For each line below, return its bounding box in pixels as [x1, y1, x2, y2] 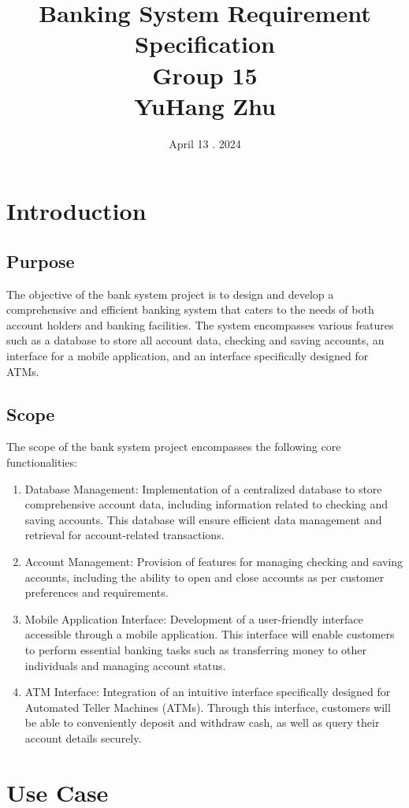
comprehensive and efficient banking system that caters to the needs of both [6, 301, 374, 318]
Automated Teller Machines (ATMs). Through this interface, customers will [24, 698, 391, 715]
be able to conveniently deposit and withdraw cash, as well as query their [24, 714, 380, 731]
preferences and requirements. [24, 584, 169, 601]
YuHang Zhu [134, 89, 276, 121]
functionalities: [6, 454, 77, 471]
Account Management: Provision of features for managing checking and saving [24, 553, 403, 569]
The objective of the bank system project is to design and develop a [6, 285, 334, 302]
